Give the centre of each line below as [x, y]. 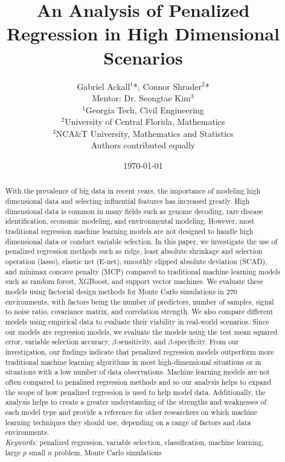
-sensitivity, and [141, 342]
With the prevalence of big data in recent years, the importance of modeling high [133, 191]
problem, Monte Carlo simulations [108, 452]
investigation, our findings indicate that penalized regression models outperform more [139, 351]
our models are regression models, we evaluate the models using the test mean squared [141, 331]
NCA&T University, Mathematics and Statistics [145, 133]
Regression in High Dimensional [143, 33]
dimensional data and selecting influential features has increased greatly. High [127, 201]
